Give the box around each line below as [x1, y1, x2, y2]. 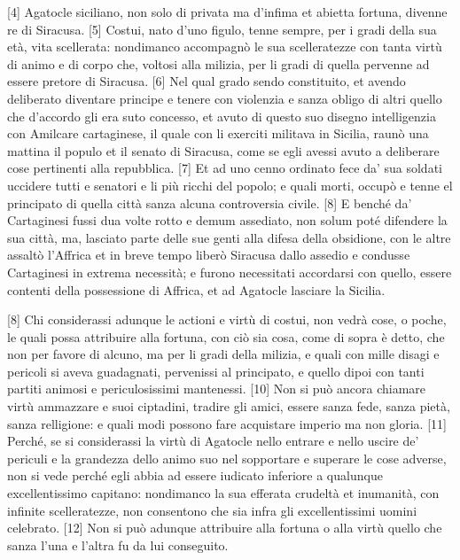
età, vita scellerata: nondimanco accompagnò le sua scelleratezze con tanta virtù [7, 37, 442, 56]
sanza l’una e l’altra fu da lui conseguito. [7, 535, 229, 554]
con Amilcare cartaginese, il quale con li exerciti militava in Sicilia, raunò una [7, 124, 429, 143]
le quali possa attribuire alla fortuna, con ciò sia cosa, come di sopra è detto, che [7, 327, 445, 346]
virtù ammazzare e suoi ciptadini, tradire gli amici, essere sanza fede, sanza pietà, [7, 397, 450, 416]
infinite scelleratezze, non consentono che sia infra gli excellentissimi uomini [7, 501, 417, 519]
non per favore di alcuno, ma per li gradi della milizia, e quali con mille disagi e [7, 345, 440, 363]
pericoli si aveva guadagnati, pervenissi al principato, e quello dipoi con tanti [7, 362, 425, 380]
